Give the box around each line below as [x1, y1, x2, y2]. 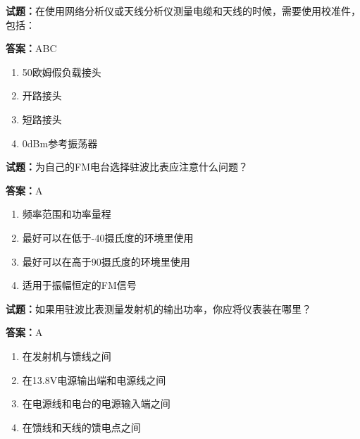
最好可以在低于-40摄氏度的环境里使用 [22, 230, 194, 245]
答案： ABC [6, 41, 57, 56]
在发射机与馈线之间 [22, 348, 111, 363]
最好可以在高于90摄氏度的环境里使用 [22, 254, 190, 268]
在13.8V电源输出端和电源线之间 [22, 372, 166, 387]
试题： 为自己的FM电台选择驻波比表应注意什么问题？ [6, 159, 248, 174]
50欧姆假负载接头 [22, 64, 101, 79]
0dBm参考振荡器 [22, 135, 98, 150]
